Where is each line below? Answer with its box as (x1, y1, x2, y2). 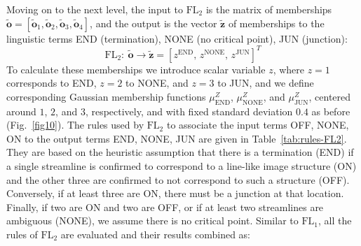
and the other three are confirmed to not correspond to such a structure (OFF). (6, 172, 350, 187)
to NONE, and (125, 75, 189, 90)
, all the (318, 213, 352, 228)
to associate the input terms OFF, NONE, (166, 117, 349, 132)
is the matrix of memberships (205, 2, 332, 16)
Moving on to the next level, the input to (6, 2, 184, 16)
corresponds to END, (6, 75, 97, 90)
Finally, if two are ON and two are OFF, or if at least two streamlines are (6, 199, 324, 214)
